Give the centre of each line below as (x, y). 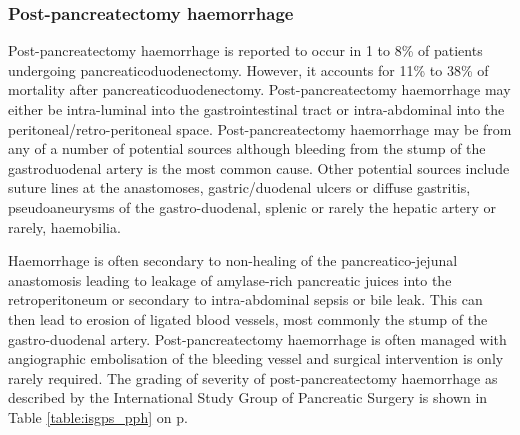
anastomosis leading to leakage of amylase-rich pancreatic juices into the (230, 279)
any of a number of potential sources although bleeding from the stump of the (247, 148)
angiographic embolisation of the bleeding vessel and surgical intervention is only (256, 358)
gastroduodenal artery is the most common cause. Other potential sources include (259, 167)
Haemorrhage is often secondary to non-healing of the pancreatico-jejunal (233, 260)
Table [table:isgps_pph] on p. (98, 416)
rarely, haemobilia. (64, 226)
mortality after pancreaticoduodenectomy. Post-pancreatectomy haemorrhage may (259, 89)
